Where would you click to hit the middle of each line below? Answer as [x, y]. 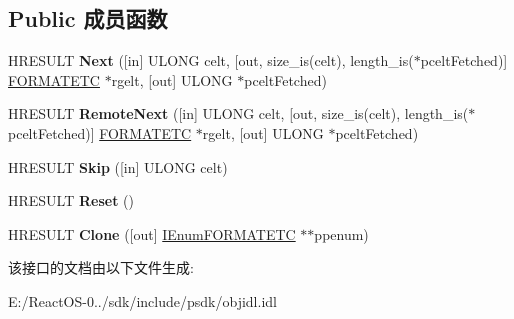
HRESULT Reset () [71, 200]
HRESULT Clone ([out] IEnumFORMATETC [152, 233]
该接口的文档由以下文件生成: [101, 267]
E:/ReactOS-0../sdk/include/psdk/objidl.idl [142, 300]
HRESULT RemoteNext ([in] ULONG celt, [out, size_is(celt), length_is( [238, 113]
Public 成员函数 [88, 18]
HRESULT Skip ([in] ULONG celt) [118, 166]
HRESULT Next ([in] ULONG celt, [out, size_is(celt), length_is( [211, 60]
